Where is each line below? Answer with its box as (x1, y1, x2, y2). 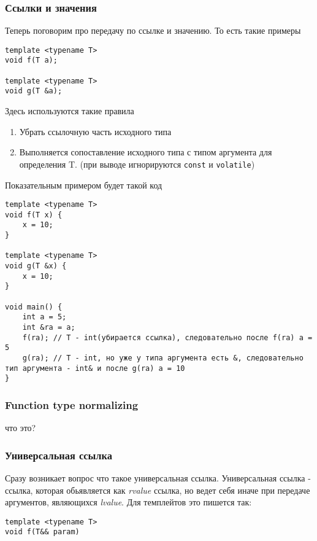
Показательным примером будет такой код (5, 178, 162, 191)
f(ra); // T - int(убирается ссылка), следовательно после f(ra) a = (22, 333, 313, 342)
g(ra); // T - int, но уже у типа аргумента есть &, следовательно (22, 353, 304, 362)
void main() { (5, 302, 63, 311)
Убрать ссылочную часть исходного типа (19, 125, 172, 138)
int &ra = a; (22, 323, 75, 332)
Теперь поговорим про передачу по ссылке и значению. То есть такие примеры (5, 24, 301, 37)
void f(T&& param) (5, 527, 80, 537)
